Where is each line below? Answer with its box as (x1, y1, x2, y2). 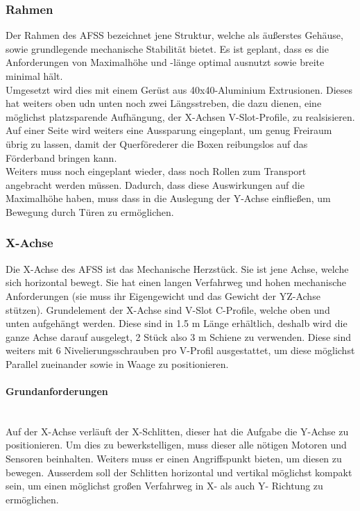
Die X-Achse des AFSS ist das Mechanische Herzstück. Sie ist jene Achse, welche (6, 261, 349, 276)
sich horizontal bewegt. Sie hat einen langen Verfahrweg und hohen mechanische (6, 275, 347, 290)
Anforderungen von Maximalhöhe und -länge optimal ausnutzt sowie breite (6, 55, 325, 69)
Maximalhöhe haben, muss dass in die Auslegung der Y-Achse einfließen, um (6, 191, 331, 206)
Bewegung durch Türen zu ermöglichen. (6, 204, 174, 219)
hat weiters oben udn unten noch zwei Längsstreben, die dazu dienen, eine (6, 96, 322, 110)
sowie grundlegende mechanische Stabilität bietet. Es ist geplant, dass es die (6, 41, 329, 56)
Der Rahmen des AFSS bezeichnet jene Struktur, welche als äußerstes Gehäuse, (6, 28, 343, 42)
